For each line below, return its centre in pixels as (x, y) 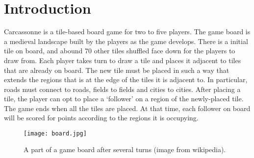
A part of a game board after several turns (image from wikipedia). (125, 149)
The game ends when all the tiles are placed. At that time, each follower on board (127, 108)
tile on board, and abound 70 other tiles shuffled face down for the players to (120, 51)
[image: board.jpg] (55, 134)
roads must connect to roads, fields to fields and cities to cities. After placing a (122, 89)
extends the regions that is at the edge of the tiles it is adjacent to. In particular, (126, 79)
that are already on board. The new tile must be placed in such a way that (117, 70)
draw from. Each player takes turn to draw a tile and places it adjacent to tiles (123, 60)
